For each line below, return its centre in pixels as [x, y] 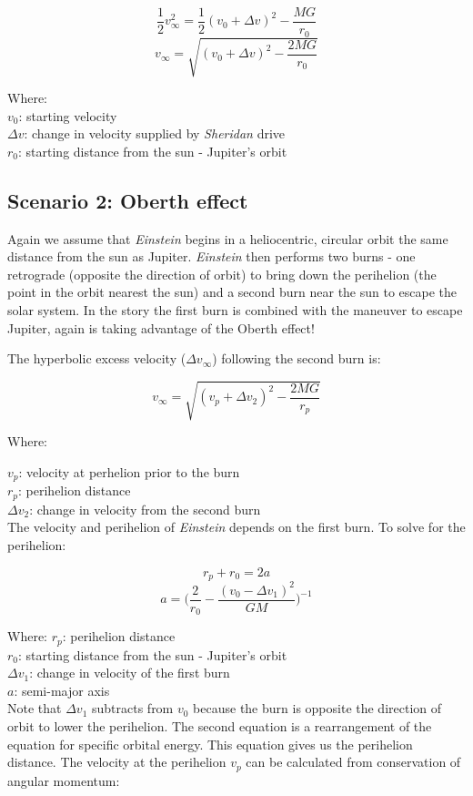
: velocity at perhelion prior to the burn [129, 471]
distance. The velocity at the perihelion [117, 762]
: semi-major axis [62, 690]
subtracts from [132, 708]
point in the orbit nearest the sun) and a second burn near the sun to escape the [232, 292]
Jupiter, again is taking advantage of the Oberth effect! [161, 327]
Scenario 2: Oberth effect [128, 200]
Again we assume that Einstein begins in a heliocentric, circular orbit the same [228, 238]
